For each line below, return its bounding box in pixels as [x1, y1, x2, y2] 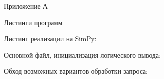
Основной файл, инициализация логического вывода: [4, 49, 161, 60]
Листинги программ [4, 17, 63, 27]
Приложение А [4, 1, 48, 11]
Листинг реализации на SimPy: [4, 33, 97, 44]
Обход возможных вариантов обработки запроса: [4, 66, 148, 76]
